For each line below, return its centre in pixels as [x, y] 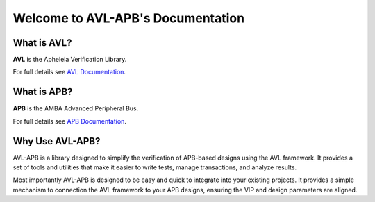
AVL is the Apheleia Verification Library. [70, 60]
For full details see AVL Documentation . [69, 72]
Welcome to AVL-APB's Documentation [129, 18]
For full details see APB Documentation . [69, 121]
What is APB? [43, 92]
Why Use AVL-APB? [57, 141]
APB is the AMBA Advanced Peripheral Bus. [76, 108]
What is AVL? [42, 43]
